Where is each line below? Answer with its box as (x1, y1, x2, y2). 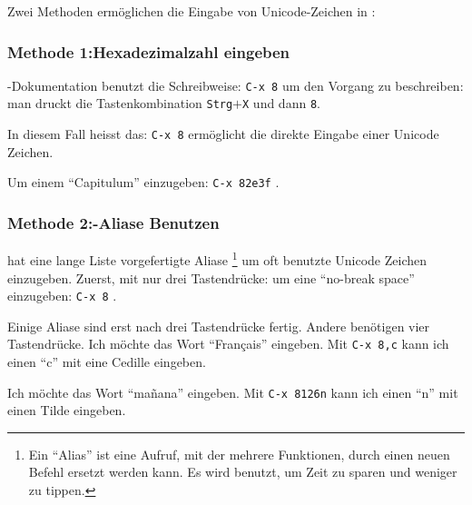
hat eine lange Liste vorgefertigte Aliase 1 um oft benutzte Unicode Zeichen (7, 248, 428, 269)
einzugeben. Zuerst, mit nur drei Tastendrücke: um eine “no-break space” (7, 268, 415, 287)
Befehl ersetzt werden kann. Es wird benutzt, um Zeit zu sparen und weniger (28, 462, 457, 481)
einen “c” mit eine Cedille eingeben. (7, 352, 206, 371)
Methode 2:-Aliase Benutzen (7, 211, 220, 233)
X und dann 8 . (242, 94, 320, 113)
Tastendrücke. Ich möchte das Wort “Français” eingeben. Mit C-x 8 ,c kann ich (7, 334, 449, 353)
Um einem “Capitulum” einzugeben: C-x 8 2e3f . (7, 173, 280, 192)
